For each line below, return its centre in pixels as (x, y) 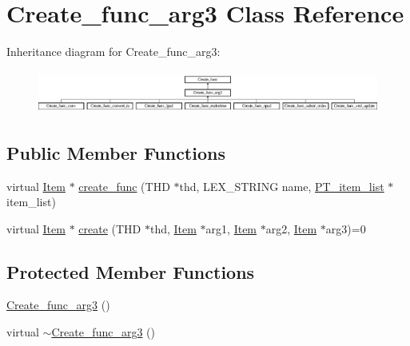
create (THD (110, 228)
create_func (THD (124, 186)
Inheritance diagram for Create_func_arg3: (113, 52)
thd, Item (173, 228)
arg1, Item (231, 228)
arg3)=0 (346, 228)
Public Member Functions (116, 152)
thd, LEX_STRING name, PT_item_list (282, 186)
